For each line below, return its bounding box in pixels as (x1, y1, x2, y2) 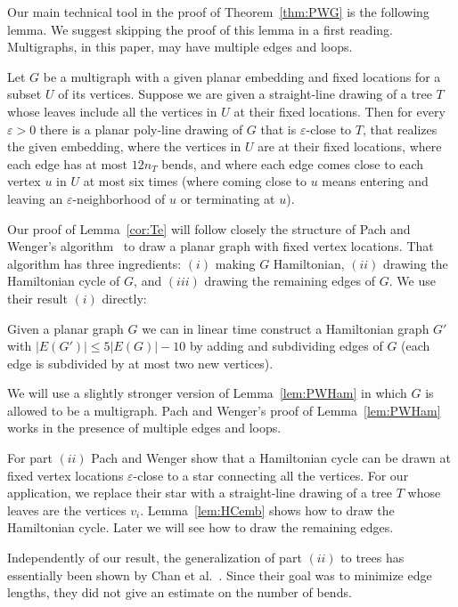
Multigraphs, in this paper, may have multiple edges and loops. (7, 37, 353, 56)
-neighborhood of (72, 189, 166, 207)
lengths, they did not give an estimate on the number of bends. (7, 583, 352, 602)
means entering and (322, 172, 429, 190)
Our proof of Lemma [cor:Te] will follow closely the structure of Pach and (7, 219, 411, 238)
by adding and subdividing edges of (189, 336, 383, 355)
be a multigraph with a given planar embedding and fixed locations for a (43, 67, 441, 85)
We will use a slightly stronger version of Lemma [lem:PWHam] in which (7, 384, 407, 402)
